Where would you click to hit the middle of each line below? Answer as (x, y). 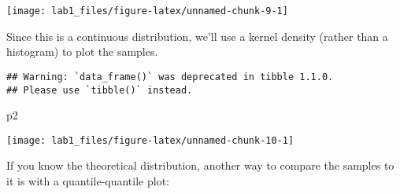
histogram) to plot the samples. (82, 51)
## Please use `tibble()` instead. (100, 90)
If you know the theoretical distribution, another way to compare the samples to (200, 165)
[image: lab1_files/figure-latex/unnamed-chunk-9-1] (147, 11)
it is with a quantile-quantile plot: (88, 181)
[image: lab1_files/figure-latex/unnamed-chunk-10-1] (150, 140)
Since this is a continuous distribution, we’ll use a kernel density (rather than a (197, 36)
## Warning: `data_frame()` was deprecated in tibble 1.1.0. (170, 77)
